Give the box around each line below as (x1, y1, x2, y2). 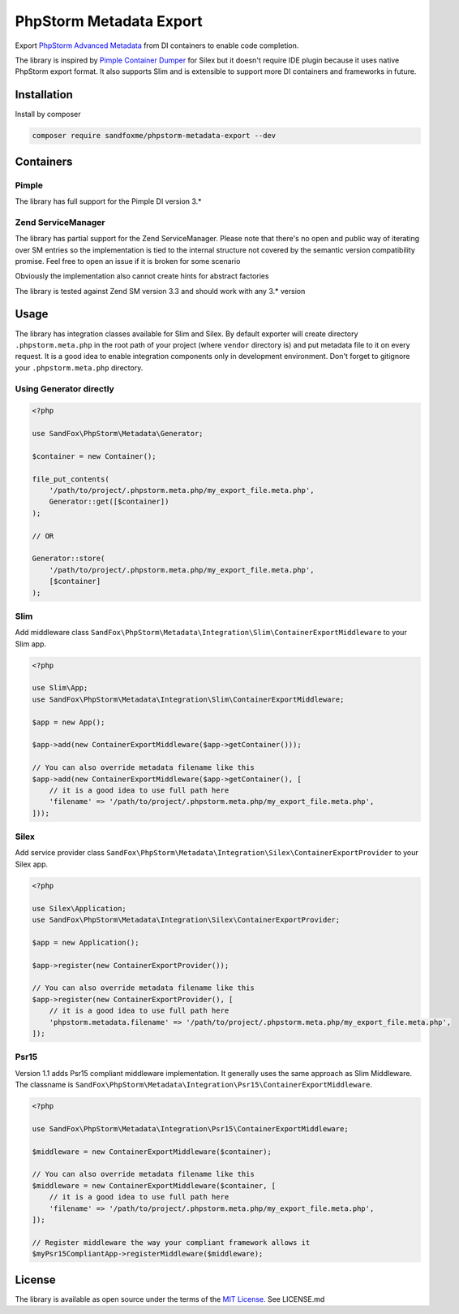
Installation (15, 88, 73, 102)
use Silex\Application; (32, 904, 127, 913)
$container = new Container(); (32, 452, 157, 460)
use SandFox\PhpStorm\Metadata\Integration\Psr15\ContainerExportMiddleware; (32, 1124, 349, 1133)
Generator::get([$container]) (49, 497, 169, 507)
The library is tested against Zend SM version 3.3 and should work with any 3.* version (15, 286, 306, 296)
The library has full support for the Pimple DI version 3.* (15, 196, 202, 206)
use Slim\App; (32, 683, 88, 693)
